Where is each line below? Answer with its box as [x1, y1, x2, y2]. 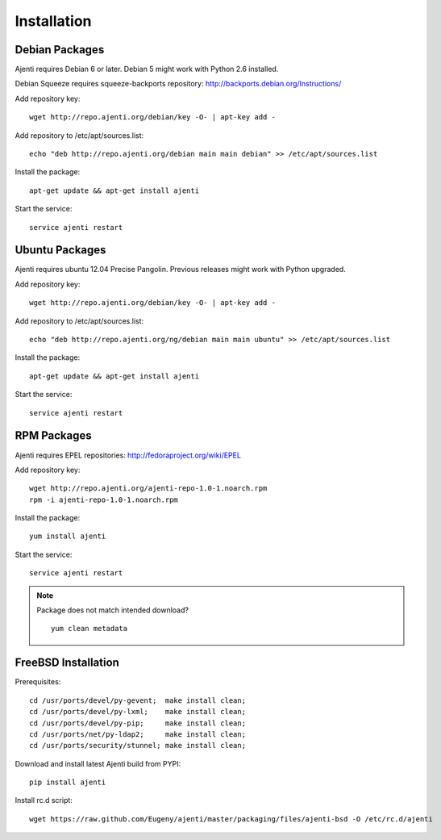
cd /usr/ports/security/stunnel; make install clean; [29, 741, 246, 750]
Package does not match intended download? [36, 605, 189, 615]
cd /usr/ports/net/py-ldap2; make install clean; [29, 729, 246, 738]
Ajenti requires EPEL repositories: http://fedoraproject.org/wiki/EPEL [15, 450, 242, 460]
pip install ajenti [29, 778, 106, 787]
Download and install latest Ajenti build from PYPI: [15, 759, 181, 768]
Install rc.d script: [15, 796, 73, 805]
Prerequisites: [15, 677, 61, 687]
